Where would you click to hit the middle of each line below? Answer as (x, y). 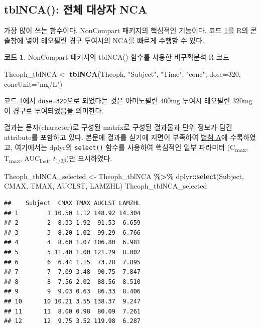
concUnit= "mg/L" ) (33, 84)
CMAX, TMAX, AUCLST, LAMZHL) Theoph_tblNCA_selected (106, 186)
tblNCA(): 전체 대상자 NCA (76, 9)
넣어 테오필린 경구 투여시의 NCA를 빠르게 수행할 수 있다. (115, 40)
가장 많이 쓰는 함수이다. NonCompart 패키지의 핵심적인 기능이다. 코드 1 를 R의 (126, 30)
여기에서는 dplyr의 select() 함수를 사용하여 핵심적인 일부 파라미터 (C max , (131, 147)
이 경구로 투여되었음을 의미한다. (54, 110)
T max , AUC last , (28, 158)
